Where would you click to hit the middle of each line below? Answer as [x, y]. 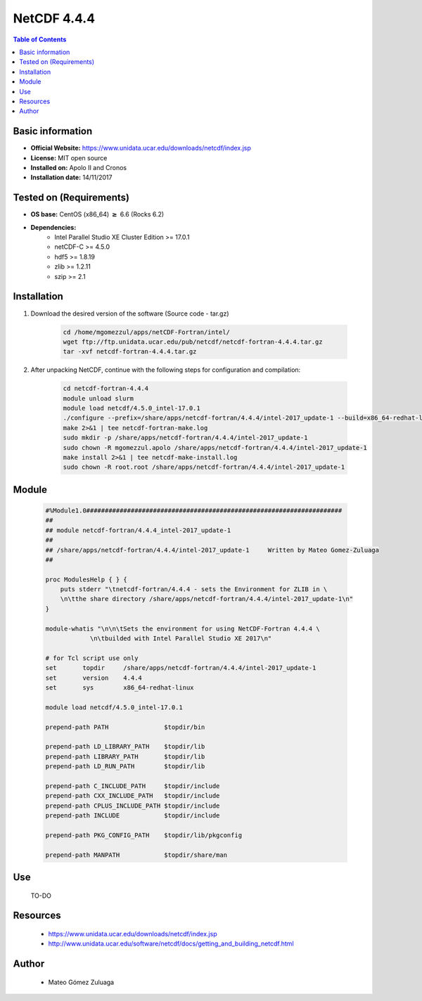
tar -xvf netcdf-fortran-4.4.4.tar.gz [130, 352]
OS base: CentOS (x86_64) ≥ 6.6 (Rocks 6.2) [97, 214]
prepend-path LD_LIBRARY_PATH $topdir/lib [125, 747]
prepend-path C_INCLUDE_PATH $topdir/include [133, 786]
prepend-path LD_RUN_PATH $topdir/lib [125, 767]
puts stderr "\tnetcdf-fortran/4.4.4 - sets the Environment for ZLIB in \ [194, 589]
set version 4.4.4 [94, 678]
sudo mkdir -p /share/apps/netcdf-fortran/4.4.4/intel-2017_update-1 [185, 438]
